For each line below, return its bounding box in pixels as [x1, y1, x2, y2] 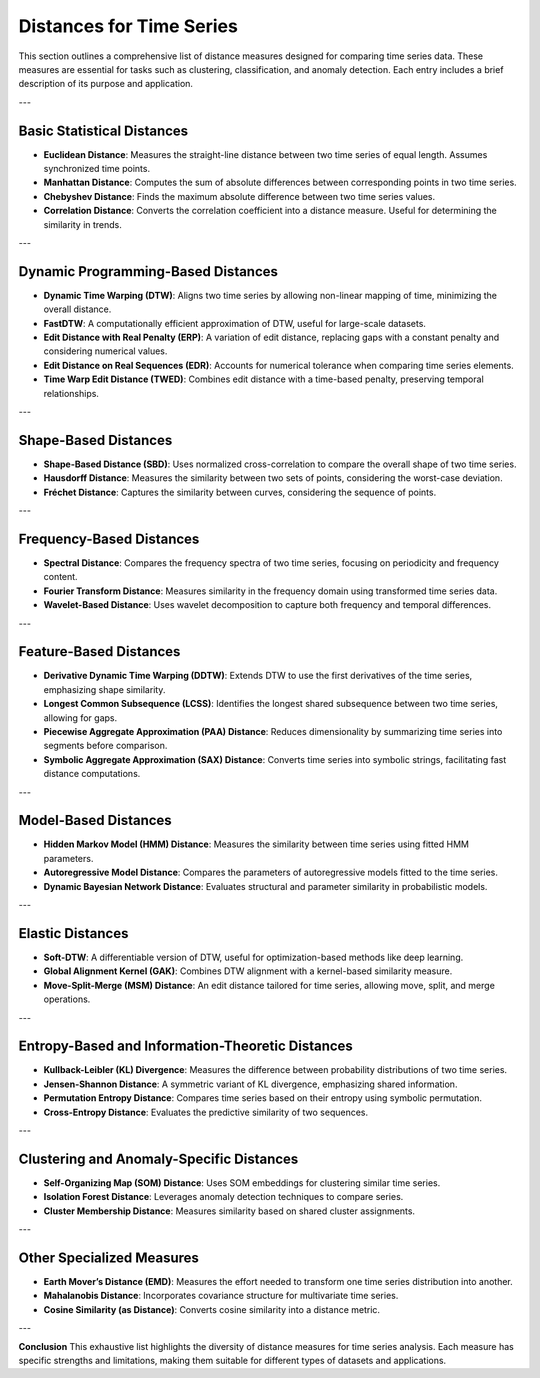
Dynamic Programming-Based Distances [18, 263, 279, 280]
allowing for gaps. [43, 711, 118, 724]
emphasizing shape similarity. [43, 683, 166, 695]
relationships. [43, 387, 100, 399]
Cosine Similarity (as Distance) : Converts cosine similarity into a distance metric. [43, 1303, 380, 1315]
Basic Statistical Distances [18, 122, 189, 139]
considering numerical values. [43, 345, 168, 357]
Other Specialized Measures [18, 1249, 200, 1266]
